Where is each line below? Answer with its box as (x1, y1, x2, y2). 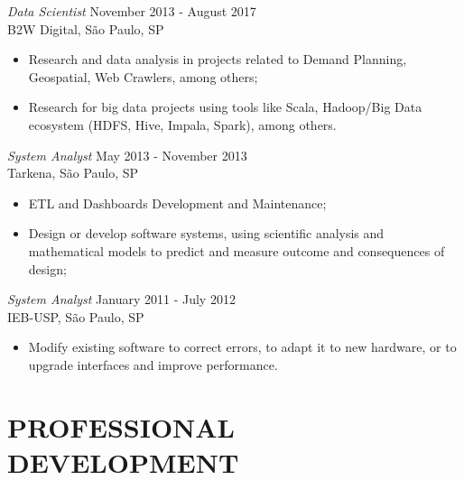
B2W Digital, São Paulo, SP (7, 19, 164, 38)
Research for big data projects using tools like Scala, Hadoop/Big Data (28, 97, 422, 116)
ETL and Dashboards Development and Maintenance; (28, 193, 327, 212)
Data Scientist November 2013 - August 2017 (7, 2, 256, 20)
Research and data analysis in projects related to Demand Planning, (28, 50, 407, 69)
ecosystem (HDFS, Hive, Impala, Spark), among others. (28, 115, 337, 134)
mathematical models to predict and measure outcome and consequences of (28, 241, 445, 260)
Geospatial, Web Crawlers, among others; (28, 67, 258, 86)
